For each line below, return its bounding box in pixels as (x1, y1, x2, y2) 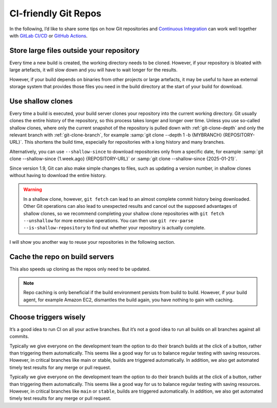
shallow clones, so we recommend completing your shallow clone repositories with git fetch (23, 210, 225, 217)
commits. (9, 334, 29, 340)
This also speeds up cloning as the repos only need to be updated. (9, 266, 151, 272)
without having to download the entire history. (9, 172, 107, 179)
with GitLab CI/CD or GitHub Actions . (9, 32, 88, 38)
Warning (23, 186, 42, 192)
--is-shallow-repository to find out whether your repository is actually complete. (23, 225, 206, 231)
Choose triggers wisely (9, 313, 86, 321)
